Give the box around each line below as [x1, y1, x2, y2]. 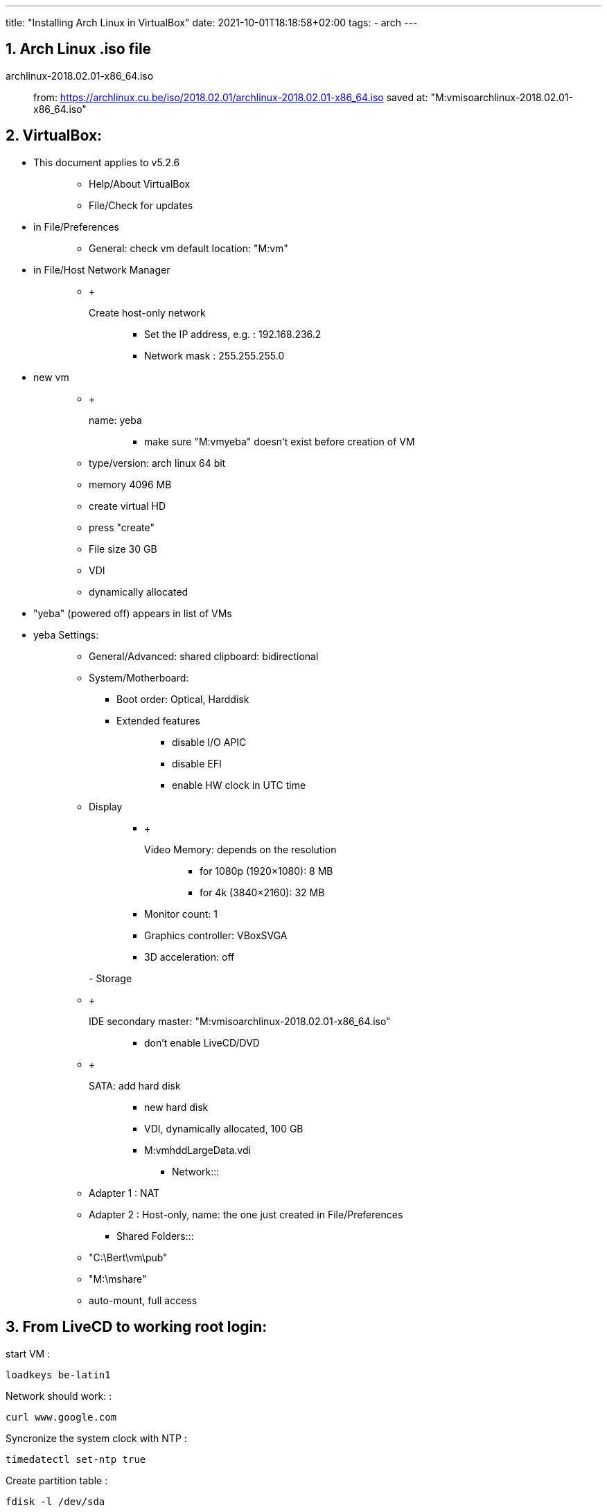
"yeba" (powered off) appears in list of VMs [33, 607, 232, 619]
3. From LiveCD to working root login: [6, 1318, 267, 1336]
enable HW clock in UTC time [172, 779, 306, 791]
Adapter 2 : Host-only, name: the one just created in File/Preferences [89, 1208, 403, 1220]
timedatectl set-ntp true [6, 1453, 146, 1465]
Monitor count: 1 [144, 907, 218, 920]
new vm [33, 371, 69, 383]
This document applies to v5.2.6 [33, 156, 180, 168]
